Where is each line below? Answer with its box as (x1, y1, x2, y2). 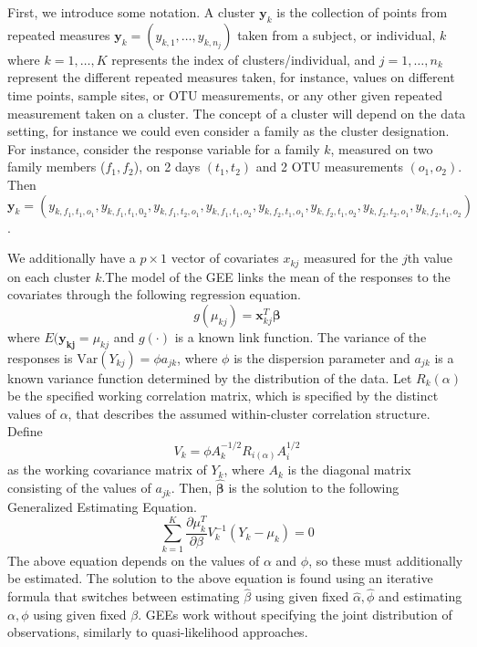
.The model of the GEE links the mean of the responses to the (101, 266, 451, 286)
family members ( (7, 157, 106, 176)
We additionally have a (7, 248, 136, 267)
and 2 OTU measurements (255, 157, 403, 176)
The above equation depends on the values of (7, 550, 260, 569)
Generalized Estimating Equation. (7, 496, 197, 516)
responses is (7, 348, 73, 367)
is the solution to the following (228, 478, 399, 497)
